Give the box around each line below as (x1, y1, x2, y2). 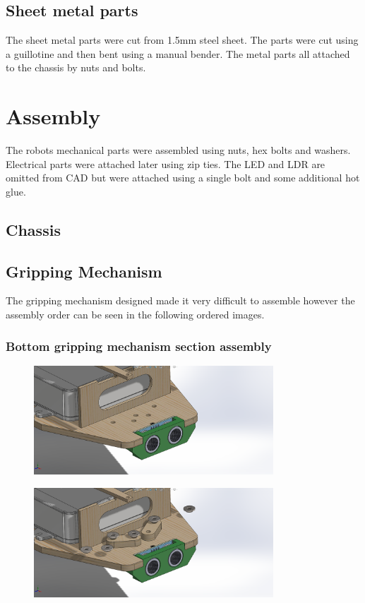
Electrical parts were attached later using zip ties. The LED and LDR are (6, 156, 325, 171)
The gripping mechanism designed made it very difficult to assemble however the (6, 293, 355, 308)
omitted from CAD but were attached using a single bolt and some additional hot (6, 170, 360, 185)
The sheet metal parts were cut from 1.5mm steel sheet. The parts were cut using (6, 32, 359, 47)
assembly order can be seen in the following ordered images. (6, 307, 265, 322)
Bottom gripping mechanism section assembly (6, 337, 272, 354)
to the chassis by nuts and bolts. (6, 60, 146, 75)
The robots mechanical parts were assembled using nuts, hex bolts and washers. (6, 143, 351, 157)
